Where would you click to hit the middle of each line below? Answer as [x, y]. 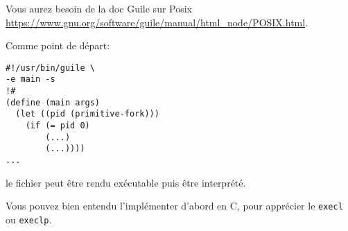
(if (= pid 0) [58, 126]
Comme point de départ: [58, 45]
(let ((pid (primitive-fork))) [87, 114]
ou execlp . [29, 219]
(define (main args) [53, 102]
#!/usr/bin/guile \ [50, 68]
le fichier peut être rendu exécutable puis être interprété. [126, 182]
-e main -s [31, 79]
